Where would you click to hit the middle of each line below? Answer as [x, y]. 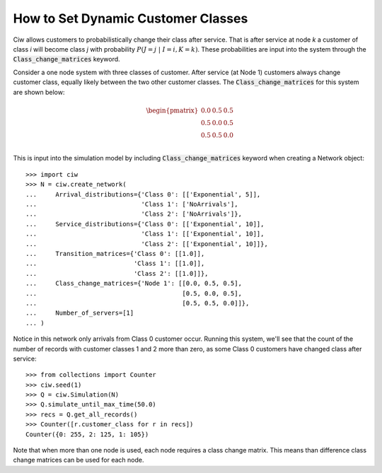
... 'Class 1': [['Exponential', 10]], [145, 234]
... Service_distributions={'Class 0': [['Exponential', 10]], [145, 224]
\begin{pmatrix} [172, 110]
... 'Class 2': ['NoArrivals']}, [134, 214]
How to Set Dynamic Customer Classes [131, 18]
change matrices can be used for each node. [79, 460]
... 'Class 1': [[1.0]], [115, 264]
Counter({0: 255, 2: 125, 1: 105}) [87, 434]
